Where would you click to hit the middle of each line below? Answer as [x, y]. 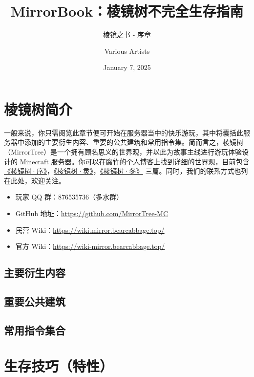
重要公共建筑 [35, 301]
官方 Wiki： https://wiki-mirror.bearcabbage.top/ [90, 246]
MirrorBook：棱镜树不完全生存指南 [127, 11]
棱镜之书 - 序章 [127, 34]
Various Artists [127, 51]
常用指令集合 [35, 330]
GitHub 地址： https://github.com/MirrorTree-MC [92, 213]
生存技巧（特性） [59, 366]
